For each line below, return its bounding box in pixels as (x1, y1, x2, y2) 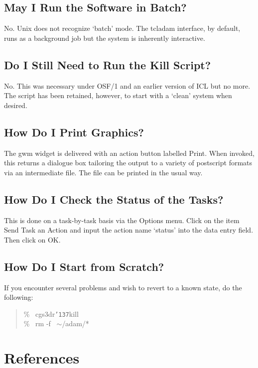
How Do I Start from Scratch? (4, 258, 164, 274)
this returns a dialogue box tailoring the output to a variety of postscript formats (4, 157, 253, 168)
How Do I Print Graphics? (4, 124, 144, 139)
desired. (4, 100, 27, 110)
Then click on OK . (4, 234, 61, 245)
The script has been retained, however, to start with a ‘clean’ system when (4, 90, 232, 101)
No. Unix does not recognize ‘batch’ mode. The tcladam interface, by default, (4, 23, 241, 33)
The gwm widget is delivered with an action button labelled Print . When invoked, (4, 147, 255, 158)
